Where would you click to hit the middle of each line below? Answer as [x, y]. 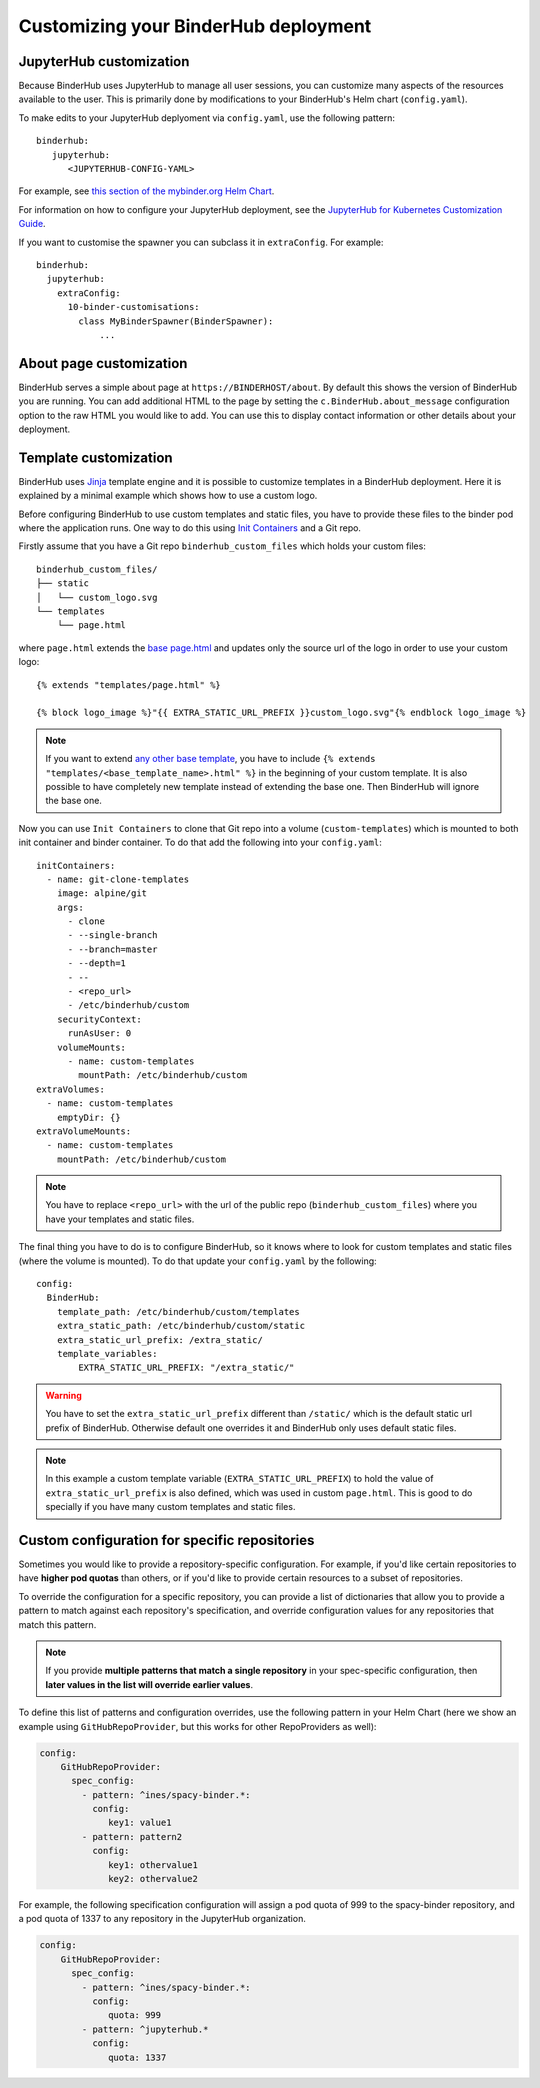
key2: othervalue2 [153, 1879]
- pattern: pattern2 [132, 1836]
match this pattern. [57, 1624]
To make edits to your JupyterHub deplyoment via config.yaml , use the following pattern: [206, 117]
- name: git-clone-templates [118, 879]
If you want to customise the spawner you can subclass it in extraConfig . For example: [201, 242]
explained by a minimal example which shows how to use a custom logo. [168, 496]
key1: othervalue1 [153, 1864]
